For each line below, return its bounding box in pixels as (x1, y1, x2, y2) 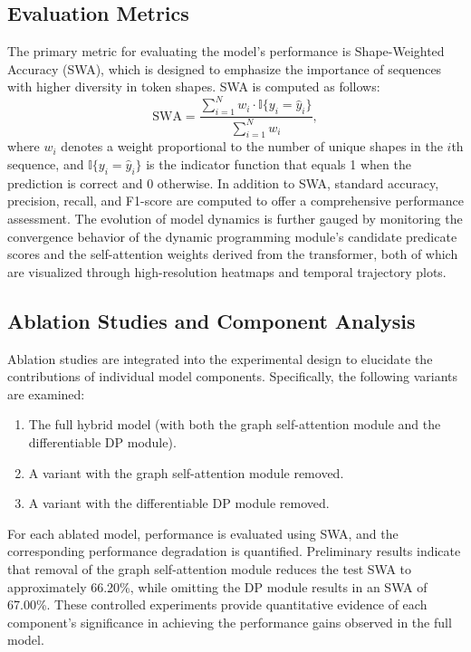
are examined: (7, 384, 85, 403)
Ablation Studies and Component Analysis (7, 306, 416, 334)
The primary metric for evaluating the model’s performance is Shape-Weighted (7, 42, 445, 61)
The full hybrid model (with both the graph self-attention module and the (28, 415, 441, 434)
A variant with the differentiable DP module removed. (28, 494, 330, 513)
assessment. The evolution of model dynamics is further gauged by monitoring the (7, 209, 463, 228)
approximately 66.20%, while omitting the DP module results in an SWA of (7, 577, 428, 596)
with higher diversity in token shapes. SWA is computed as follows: (7, 77, 380, 96)
